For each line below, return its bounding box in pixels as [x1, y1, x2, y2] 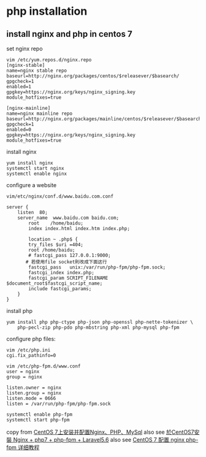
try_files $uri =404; [28, 242, 84, 248]
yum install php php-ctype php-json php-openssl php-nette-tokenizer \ [6, 319, 193, 325]
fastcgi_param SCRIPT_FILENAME [28, 275, 109, 281]
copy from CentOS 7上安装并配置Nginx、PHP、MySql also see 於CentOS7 [6, 428, 194, 436]
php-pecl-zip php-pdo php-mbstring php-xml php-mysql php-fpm [17, 325, 180, 331]
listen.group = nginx [6, 390, 62, 396]
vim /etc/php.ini [6, 347, 51, 353]
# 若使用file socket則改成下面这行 [25, 259, 107, 265]
